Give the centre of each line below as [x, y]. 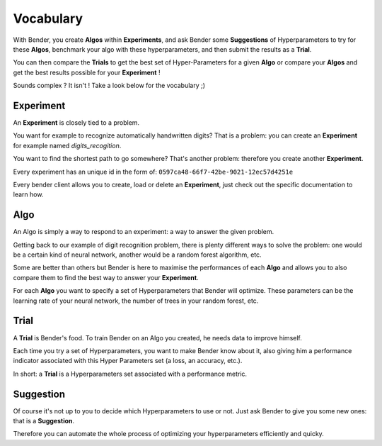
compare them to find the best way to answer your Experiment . [106, 277]
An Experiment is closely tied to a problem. [76, 123]
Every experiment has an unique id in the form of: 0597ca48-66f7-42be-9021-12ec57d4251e [153, 172]
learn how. [28, 194]
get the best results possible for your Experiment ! [87, 72]
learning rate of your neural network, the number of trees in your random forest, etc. [136, 301]
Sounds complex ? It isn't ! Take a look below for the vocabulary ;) [109, 86]
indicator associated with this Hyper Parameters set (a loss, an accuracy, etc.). [128, 361]
